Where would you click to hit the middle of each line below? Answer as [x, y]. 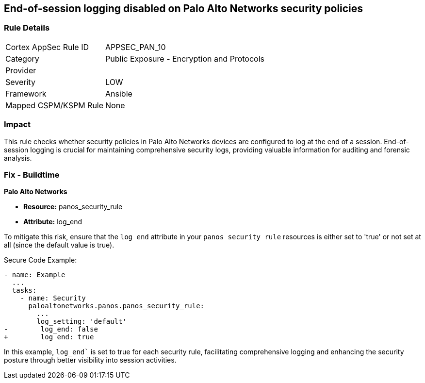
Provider [21, 70]
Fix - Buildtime [32, 175]
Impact [17, 125]
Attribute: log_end [53, 222]
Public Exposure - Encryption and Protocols [185, 58]
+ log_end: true [49, 337]
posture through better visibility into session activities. [90, 360]
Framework [26, 93]
